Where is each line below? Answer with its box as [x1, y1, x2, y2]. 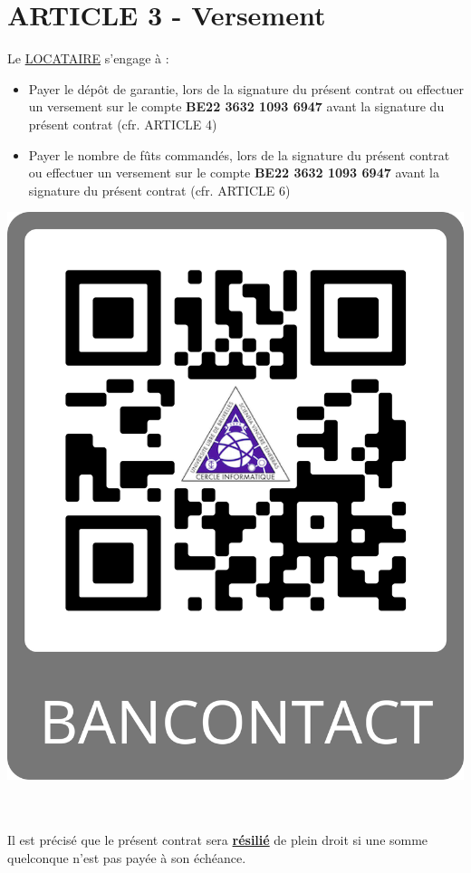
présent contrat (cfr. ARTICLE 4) [28, 114, 217, 133]
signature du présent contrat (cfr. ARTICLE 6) [28, 180, 291, 199]
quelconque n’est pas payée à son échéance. [7, 848, 246, 867]
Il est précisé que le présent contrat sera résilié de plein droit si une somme [7, 830, 428, 849]
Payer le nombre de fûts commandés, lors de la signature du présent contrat [28, 145, 450, 164]
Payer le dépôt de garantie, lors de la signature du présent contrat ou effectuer [28, 79, 464, 98]
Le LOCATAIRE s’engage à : [7, 49, 169, 68]
